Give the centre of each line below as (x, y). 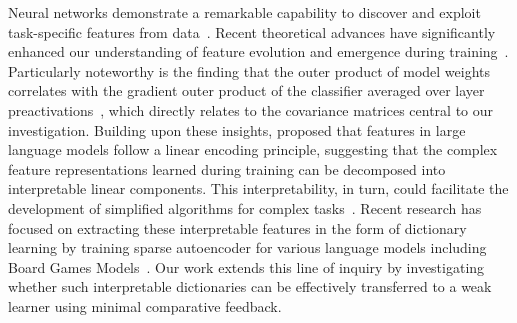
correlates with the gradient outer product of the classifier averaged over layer (246, 90)
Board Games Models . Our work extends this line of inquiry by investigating (246, 266)
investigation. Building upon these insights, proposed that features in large (237, 129)
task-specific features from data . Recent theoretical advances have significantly (252, 31)
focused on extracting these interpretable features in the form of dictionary (237, 227)
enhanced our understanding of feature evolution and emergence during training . (258, 51)
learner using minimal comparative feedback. (145, 305)
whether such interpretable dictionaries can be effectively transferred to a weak (250, 286)
